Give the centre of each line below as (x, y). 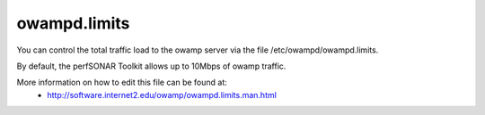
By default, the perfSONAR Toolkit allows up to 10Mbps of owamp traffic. (151, 66)
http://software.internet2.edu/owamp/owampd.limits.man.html (162, 94)
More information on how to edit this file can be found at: (122, 82)
